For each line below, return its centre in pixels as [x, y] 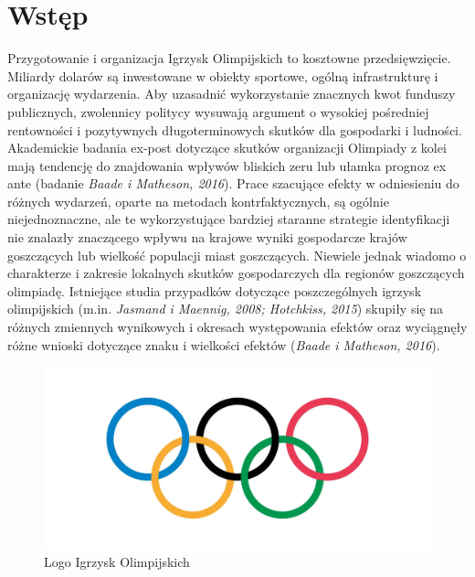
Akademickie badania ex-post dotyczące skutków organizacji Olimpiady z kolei [227, 148]
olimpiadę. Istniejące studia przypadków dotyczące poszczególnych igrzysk [215, 290]
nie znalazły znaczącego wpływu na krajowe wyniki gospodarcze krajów [207, 237]
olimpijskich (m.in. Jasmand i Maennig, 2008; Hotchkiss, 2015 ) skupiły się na [225, 309]
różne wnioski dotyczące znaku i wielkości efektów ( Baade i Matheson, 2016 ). [224, 344]
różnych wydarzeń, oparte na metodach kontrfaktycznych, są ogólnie [198, 201]
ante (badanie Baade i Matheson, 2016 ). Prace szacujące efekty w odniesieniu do [233, 183]
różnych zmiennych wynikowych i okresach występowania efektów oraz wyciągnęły [237, 327]
